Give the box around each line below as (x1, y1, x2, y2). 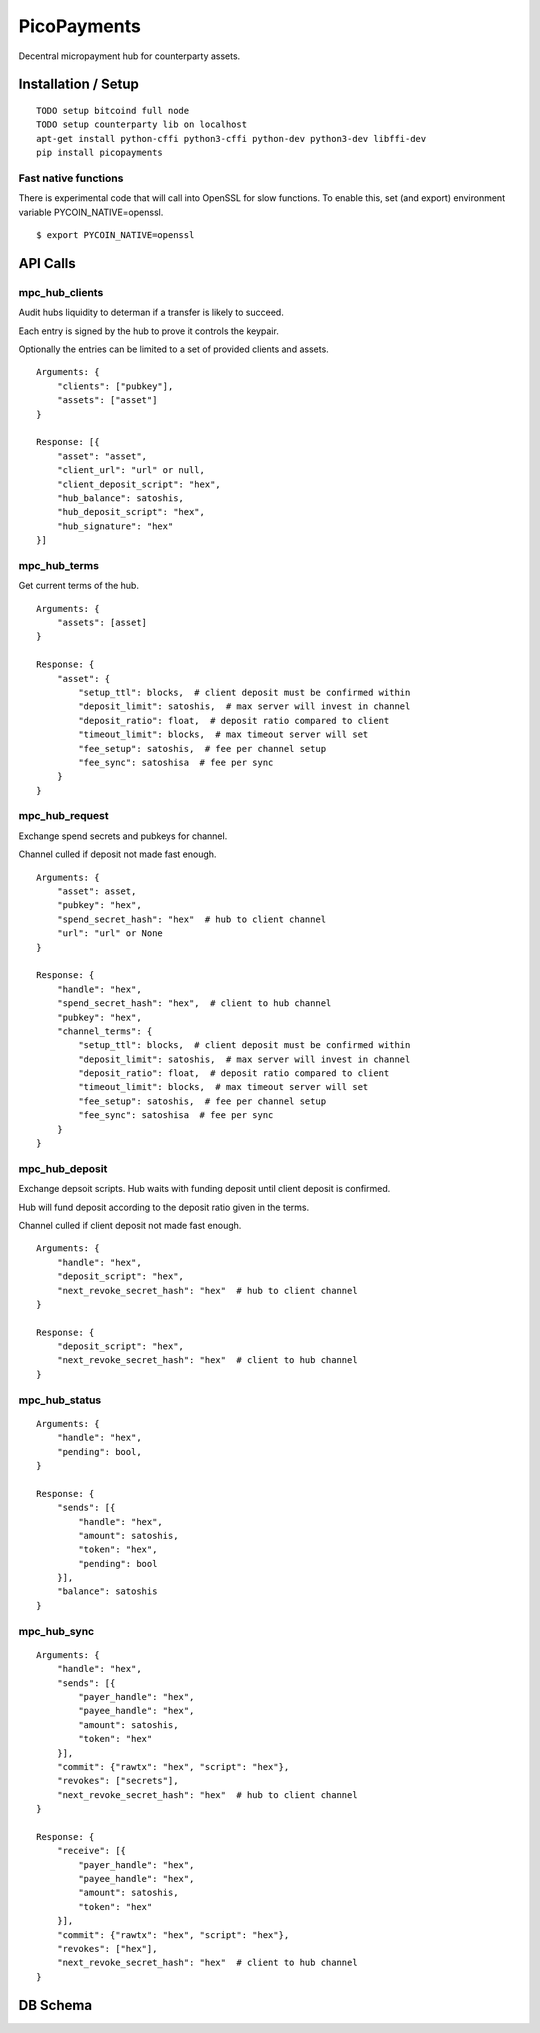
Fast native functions (18, 171, 124, 185)
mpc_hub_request (18, 809, 109, 823)
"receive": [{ (56, 1845, 127, 1857)
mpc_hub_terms (18, 558, 100, 572)
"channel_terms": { (56, 1025, 153, 1037)
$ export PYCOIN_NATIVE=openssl (36, 230, 195, 241)
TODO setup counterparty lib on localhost (36, 119, 248, 130)
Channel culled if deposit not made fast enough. (18, 848, 217, 860)
